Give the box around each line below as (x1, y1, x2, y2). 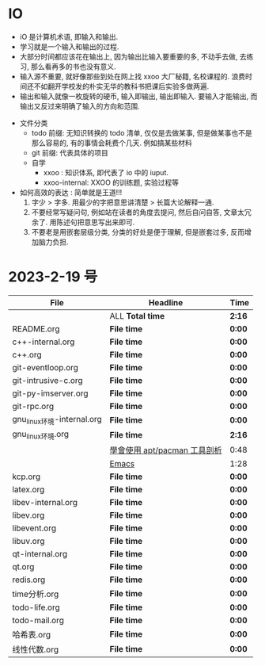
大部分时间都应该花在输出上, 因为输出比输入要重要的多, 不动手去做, (19, 52, 238, 61)
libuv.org (12, 536, 45, 547)
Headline (148, 297, 184, 308)
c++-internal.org (12, 336, 75, 347)
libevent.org (12, 522, 57, 534)
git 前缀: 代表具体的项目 (31, 147, 109, 157)
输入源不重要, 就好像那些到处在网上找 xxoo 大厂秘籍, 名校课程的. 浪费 (19, 71, 246, 81)
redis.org (12, 574, 46, 585)
